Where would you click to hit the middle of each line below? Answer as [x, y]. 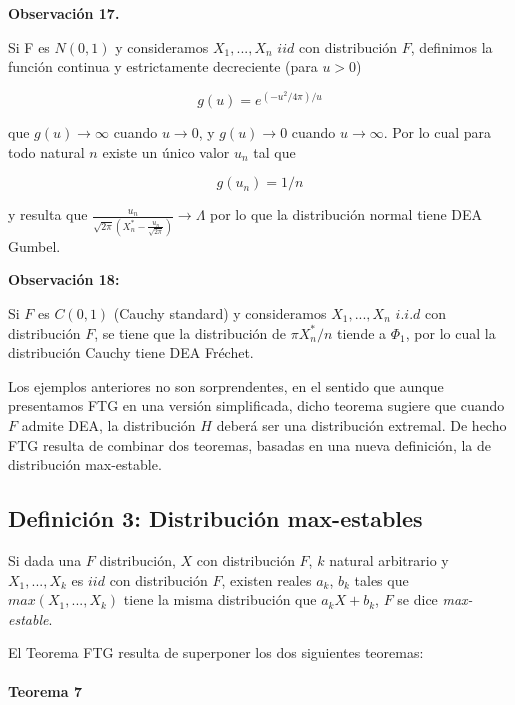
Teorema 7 [45, 691]
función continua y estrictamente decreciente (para [163, 66]
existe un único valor [166, 151]
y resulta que [48, 214]
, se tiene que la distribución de [190, 332]
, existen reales [266, 579]
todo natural [46, 151]
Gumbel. [34, 245]
